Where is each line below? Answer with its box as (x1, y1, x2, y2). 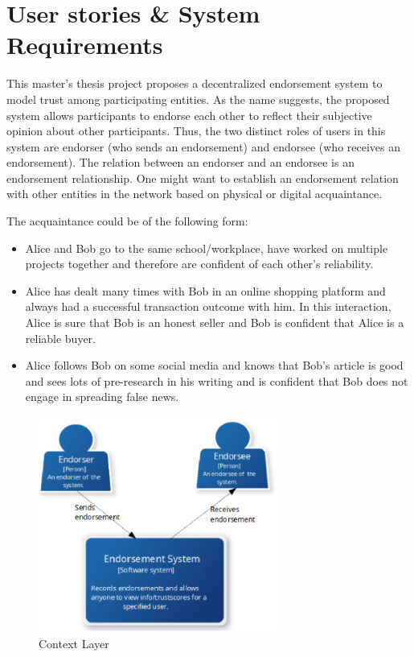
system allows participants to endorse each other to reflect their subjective (6, 106, 372, 123)
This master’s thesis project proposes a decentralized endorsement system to (6, 75, 383, 92)
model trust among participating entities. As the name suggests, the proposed (6, 90, 390, 107)
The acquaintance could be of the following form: (6, 213, 248, 229)
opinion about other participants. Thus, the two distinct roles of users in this (6, 122, 386, 139)
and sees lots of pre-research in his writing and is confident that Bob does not (25, 372, 408, 389)
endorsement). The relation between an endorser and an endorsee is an (6, 154, 355, 171)
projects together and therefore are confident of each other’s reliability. (25, 255, 374, 272)
